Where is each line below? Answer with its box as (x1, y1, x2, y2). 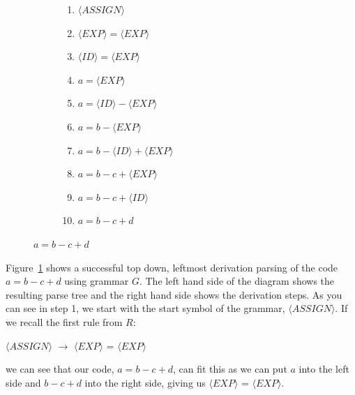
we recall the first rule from (6, 314, 123, 329)
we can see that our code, (6, 362, 114, 376)
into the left (299, 362, 349, 376)
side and (6, 375, 41, 389)
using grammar (64, 274, 129, 288)
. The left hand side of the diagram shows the (139, 274, 335, 288)
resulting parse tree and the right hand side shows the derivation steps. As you (6, 287, 342, 301)
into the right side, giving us (84, 375, 206, 389)
